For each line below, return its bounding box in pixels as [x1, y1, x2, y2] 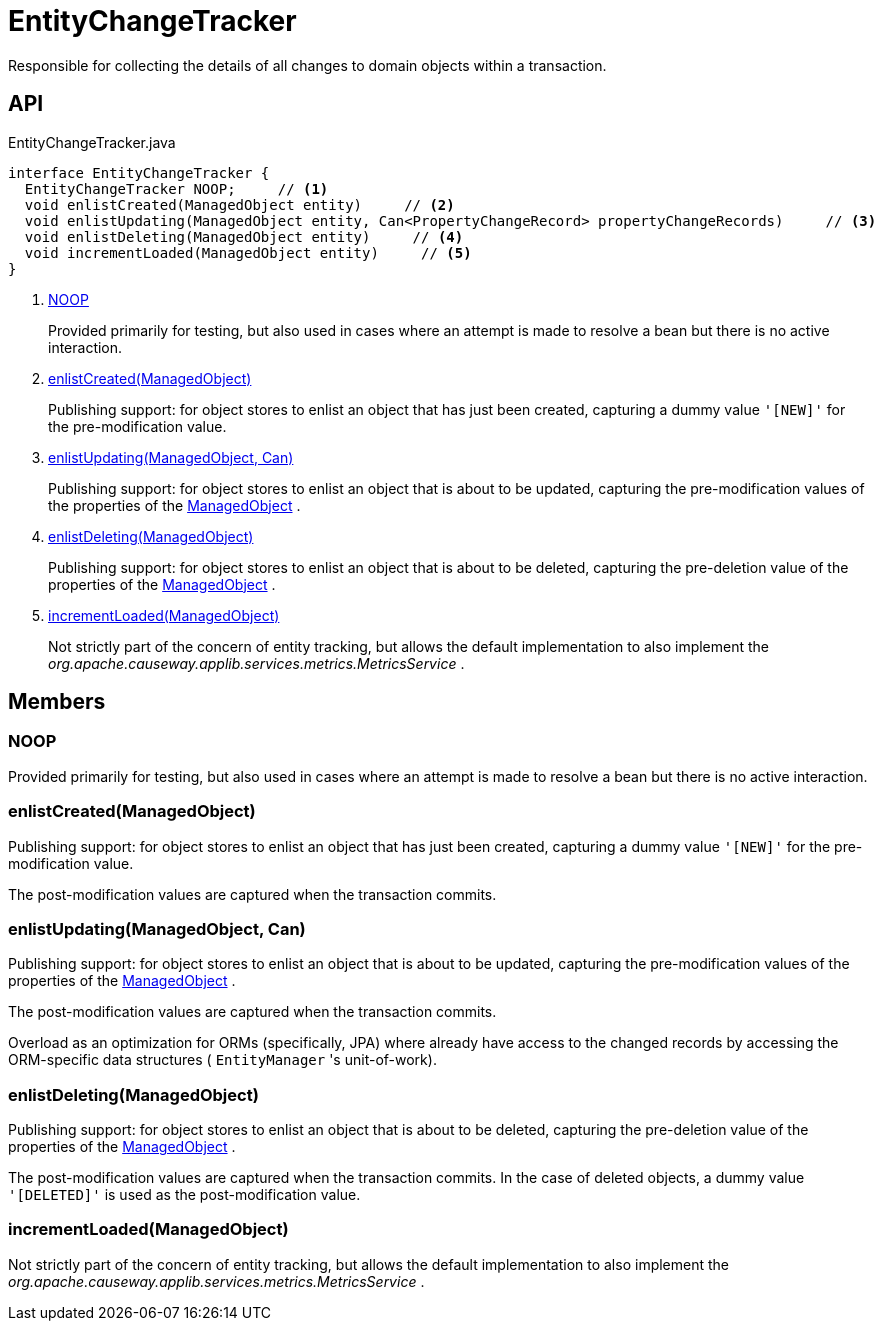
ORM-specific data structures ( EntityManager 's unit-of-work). [8, 1051, 437, 1069]
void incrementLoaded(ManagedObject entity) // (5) [24, 244, 472, 261]
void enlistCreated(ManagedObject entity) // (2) [24, 196, 455, 213]
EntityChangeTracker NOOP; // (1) [24, 180, 329, 197]
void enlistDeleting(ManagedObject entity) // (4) [24, 228, 464, 245]
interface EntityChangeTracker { [8, 164, 270, 181]
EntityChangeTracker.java [8, 133, 176, 151]
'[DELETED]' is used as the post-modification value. [8, 1186, 361, 1204]
